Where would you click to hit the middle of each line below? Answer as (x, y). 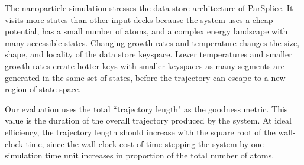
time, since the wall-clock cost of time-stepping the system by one (145, 143)
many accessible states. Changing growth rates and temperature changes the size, (152, 42)
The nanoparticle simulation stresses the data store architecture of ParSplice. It (149, 8)
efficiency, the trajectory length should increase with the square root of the (140, 132)
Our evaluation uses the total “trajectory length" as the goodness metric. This (146, 109)
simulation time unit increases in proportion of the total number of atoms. (140, 155)
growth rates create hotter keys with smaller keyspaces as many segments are (145, 65)
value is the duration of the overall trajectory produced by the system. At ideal (148, 120)
